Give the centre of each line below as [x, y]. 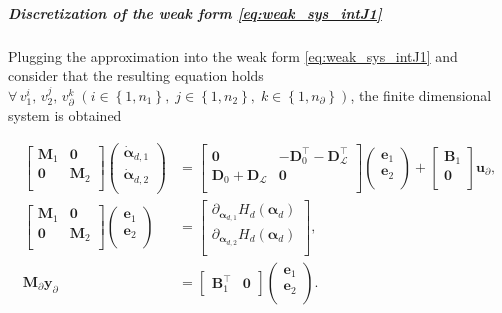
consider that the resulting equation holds [136, 75]
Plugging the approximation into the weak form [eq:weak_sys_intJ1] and [233, 55]
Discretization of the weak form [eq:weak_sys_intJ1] [195, 12]
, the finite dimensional [421, 94]
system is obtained [65, 114]
